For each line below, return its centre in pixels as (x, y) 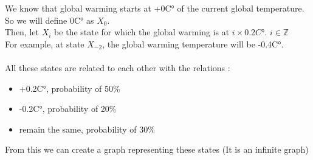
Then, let (22, 32)
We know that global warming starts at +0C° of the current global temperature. (155, 8)
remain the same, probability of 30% (87, 129)
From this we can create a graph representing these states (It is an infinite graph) (157, 149)
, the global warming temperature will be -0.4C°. (193, 43)
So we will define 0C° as (50, 20)
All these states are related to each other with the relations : (118, 67)
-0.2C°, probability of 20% (68, 109)
